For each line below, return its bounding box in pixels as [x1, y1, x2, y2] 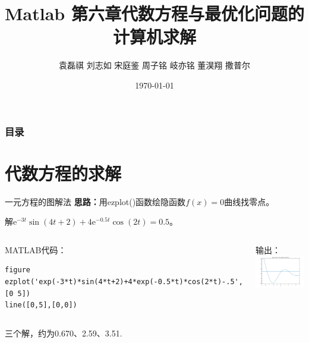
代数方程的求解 [5, 161, 122, 185]
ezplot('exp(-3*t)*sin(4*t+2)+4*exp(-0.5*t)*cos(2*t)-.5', [5, 277, 243, 286]
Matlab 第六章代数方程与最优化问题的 [5, 1, 304, 26]
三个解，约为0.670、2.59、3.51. [5, 326, 122, 339]
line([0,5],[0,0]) [5, 301, 77, 310]
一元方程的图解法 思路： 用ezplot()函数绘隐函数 [5, 195, 186, 207]
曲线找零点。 [224, 195, 275, 207]
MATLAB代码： [5, 243, 67, 256]
